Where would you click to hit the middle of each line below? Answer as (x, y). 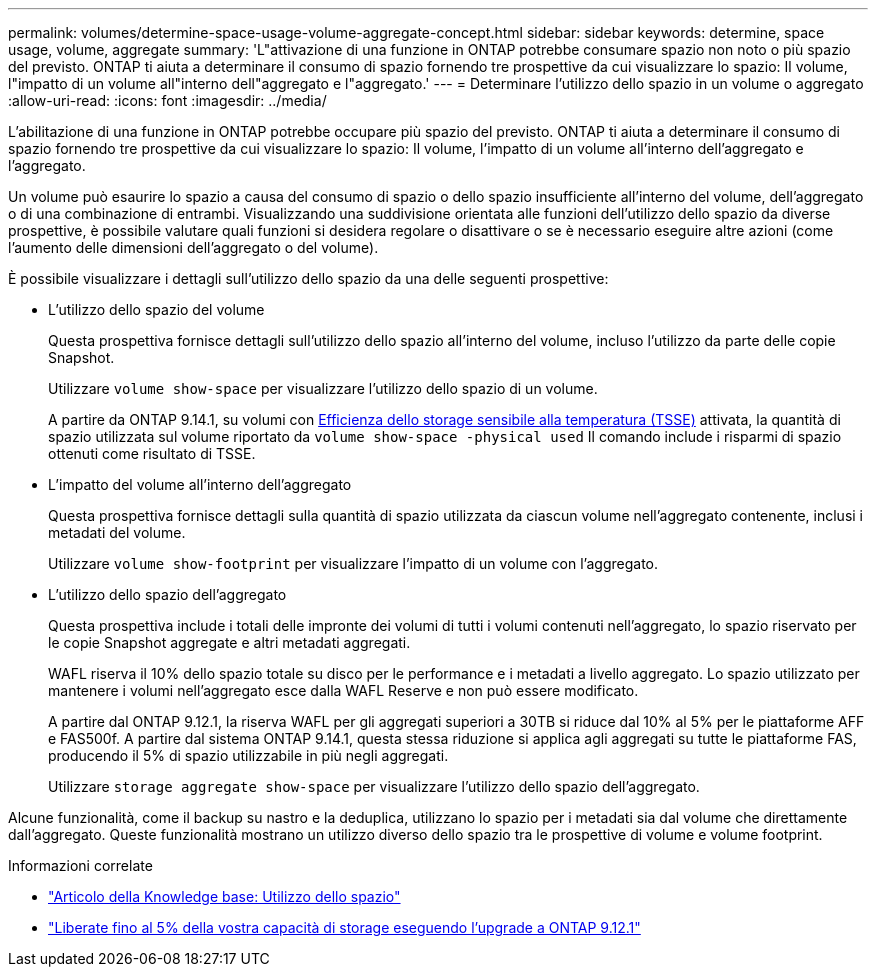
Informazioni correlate (80, 865)
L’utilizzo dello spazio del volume (156, 309)
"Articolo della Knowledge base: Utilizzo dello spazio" (224, 896)
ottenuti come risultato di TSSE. (152, 453)
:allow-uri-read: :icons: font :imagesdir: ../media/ (167, 100)
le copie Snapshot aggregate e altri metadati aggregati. (229, 642)
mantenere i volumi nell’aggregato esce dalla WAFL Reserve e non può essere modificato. (343, 690)
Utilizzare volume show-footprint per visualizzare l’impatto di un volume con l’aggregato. (353, 563)
